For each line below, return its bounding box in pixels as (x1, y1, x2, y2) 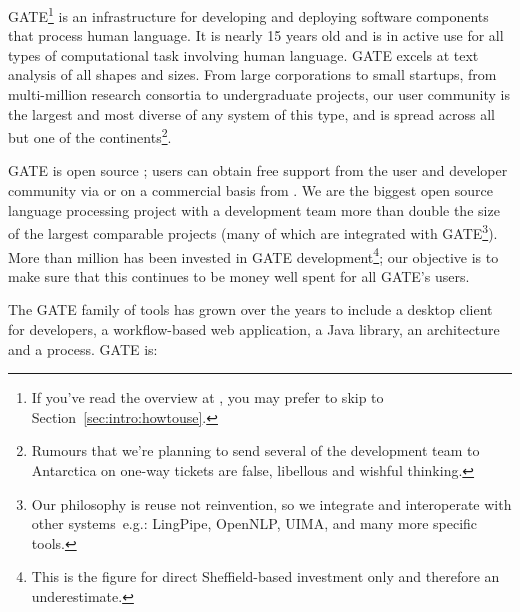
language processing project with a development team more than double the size (8, 199, 500, 220)
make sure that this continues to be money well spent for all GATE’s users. (8, 265, 470, 286)
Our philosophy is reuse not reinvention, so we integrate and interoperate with (31, 493, 512, 514)
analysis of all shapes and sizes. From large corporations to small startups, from (8, 64, 497, 85)
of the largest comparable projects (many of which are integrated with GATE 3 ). (8, 220, 498, 243)
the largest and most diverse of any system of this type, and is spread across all (8, 103, 495, 124)
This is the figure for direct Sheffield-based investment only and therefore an (31, 566, 500, 587)
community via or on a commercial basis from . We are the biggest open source (8, 180, 494, 201)
